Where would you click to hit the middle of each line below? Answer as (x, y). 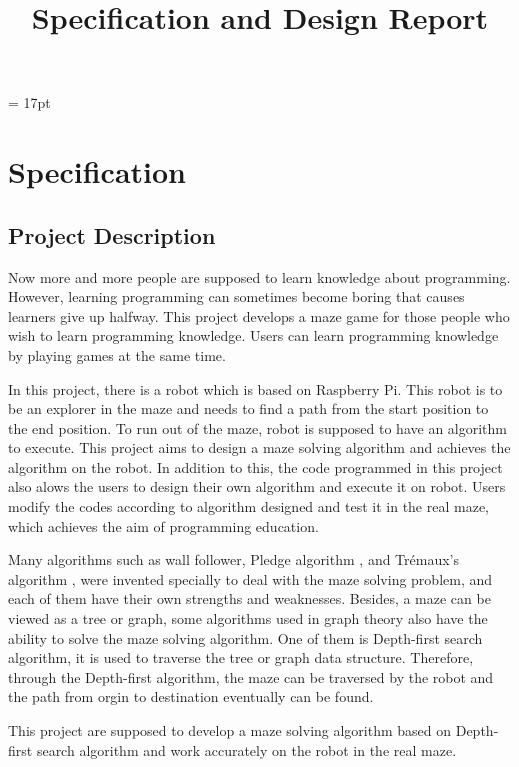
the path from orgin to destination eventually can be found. (191, 696)
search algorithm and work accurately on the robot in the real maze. (246, 749)
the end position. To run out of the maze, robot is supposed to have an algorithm (257, 427)
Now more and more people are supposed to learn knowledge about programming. (259, 276)
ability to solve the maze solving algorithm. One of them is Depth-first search (245, 637)
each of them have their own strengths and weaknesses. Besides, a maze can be (249, 598)
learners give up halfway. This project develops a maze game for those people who (259, 315)
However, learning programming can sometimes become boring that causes (236, 296)
